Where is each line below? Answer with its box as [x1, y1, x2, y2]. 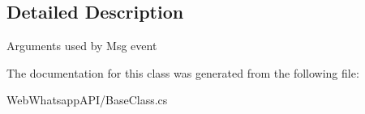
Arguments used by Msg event [6, 37, 157, 54]
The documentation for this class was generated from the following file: [6, 64, 359, 81]
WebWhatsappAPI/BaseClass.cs [6, 91, 168, 108]
